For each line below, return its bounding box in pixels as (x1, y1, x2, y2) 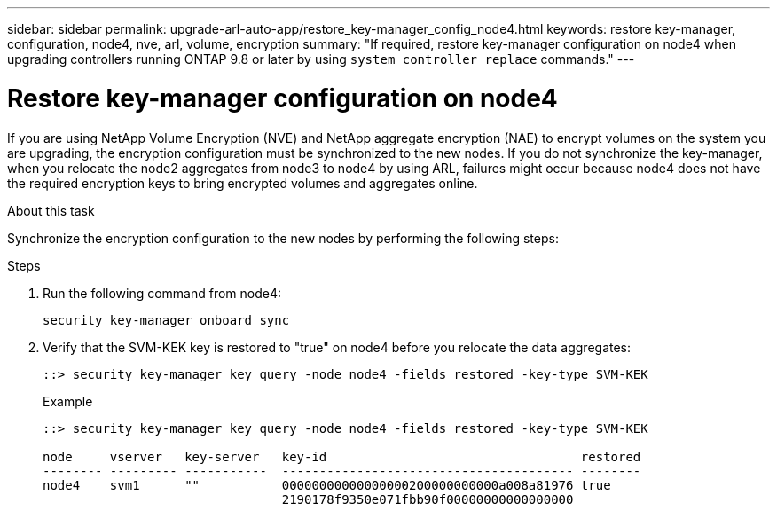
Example (43, 393, 93, 409)
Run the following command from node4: (43, 285, 282, 301)
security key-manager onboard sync (43, 312, 290, 327)
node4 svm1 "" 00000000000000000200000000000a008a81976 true (43, 477, 611, 492)
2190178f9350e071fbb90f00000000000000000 (281, 491, 574, 507)
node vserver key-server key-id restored (43, 449, 641, 464)
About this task (7, 202, 95, 218)
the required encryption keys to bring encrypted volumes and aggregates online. (7, 175, 478, 191)
